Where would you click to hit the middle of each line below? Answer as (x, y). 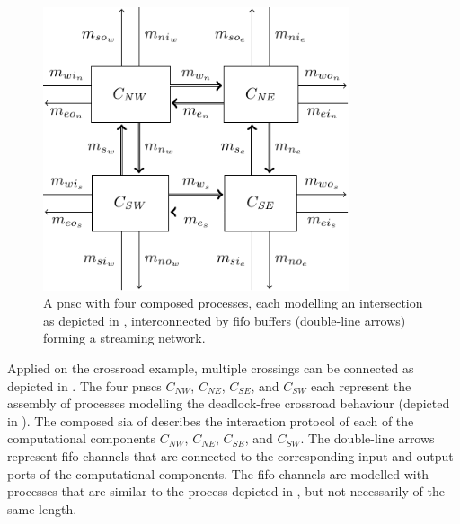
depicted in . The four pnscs (84, 385)
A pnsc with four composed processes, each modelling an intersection (233, 303)
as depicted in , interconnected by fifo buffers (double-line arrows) (225, 320)
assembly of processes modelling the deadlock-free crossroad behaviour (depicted (229, 403)
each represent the (361, 385)
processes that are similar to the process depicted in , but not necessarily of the (226, 491)
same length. (42, 508)
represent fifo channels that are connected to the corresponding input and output (230, 455)
